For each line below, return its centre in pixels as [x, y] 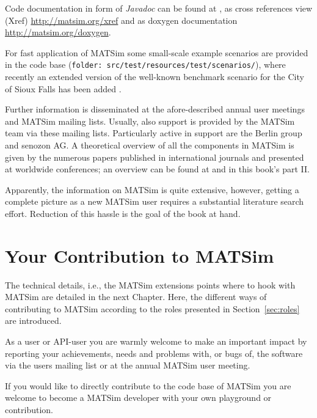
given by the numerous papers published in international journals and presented [155, 157]
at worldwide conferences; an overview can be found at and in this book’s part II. [157, 169]
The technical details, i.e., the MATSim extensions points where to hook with [150, 284]
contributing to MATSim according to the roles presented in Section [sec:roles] [152, 308]
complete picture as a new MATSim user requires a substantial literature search [155, 201]
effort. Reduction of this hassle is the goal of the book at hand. [123, 213]
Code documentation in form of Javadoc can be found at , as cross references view [159, 8]
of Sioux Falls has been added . [63, 88]
